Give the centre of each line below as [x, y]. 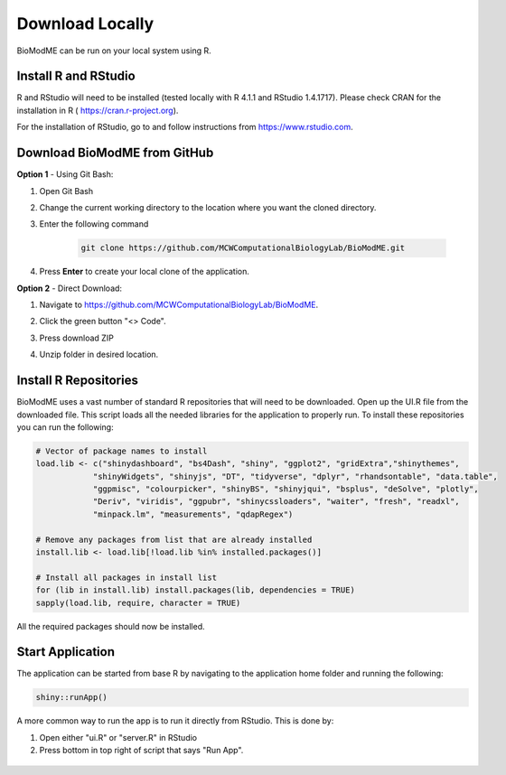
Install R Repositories [78, 381]
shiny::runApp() [72, 697]
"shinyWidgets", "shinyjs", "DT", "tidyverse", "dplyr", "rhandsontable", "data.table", [295, 476]
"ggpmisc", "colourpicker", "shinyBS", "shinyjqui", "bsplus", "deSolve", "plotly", [286, 489]
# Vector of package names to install [122, 451]
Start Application [66, 652]
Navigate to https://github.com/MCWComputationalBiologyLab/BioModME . [179, 305]
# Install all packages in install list [126, 577]
